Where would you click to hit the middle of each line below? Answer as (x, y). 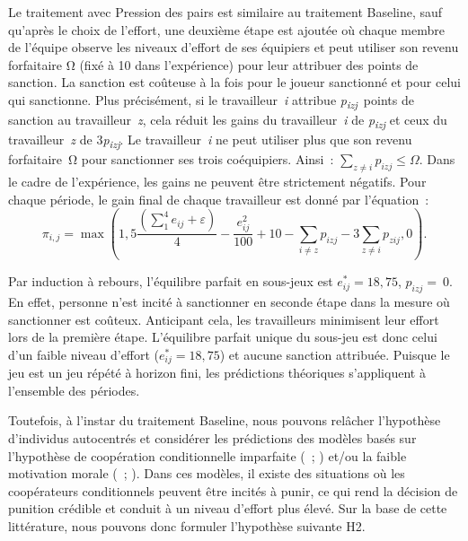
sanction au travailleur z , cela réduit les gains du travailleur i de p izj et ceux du (228, 121)
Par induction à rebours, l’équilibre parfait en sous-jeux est (171, 281)
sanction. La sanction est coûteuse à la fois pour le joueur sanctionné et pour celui (234, 82)
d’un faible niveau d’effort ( (84, 354)
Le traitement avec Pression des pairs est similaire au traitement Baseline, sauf (225, 12)
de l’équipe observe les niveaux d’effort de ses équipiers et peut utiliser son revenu (234, 47)
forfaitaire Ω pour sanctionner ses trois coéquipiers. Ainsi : (171, 159)
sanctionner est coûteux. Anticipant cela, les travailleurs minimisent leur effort (224, 319)
